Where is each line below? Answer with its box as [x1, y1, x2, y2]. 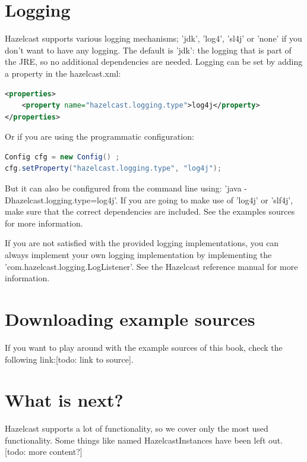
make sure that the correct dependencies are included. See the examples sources [5, 205, 295, 218]
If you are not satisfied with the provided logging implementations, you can [5, 237, 279, 249]
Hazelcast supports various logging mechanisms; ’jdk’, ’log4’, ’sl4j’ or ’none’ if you [5, 32, 302, 45]
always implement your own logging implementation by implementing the [5, 249, 272, 261]
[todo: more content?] [5, 445, 83, 458]
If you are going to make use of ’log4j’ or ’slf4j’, [120, 193, 293, 206]
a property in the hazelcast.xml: [5, 67, 121, 79]
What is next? [5, 388, 124, 412]
